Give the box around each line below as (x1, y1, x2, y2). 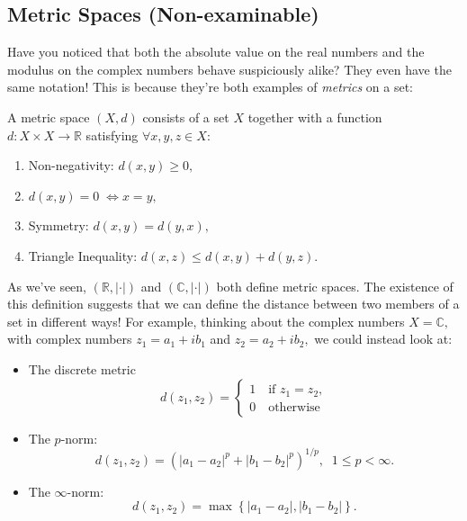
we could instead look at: (314, 329, 453, 348)
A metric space (7, 107, 90, 126)
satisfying (85, 125, 139, 144)
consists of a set (142, 107, 229, 126)
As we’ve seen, (7, 276, 87, 295)
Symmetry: (28, 216, 89, 235)
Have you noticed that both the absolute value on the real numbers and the (7, 42, 425, 61)
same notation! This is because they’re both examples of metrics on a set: (7, 77, 413, 96)
